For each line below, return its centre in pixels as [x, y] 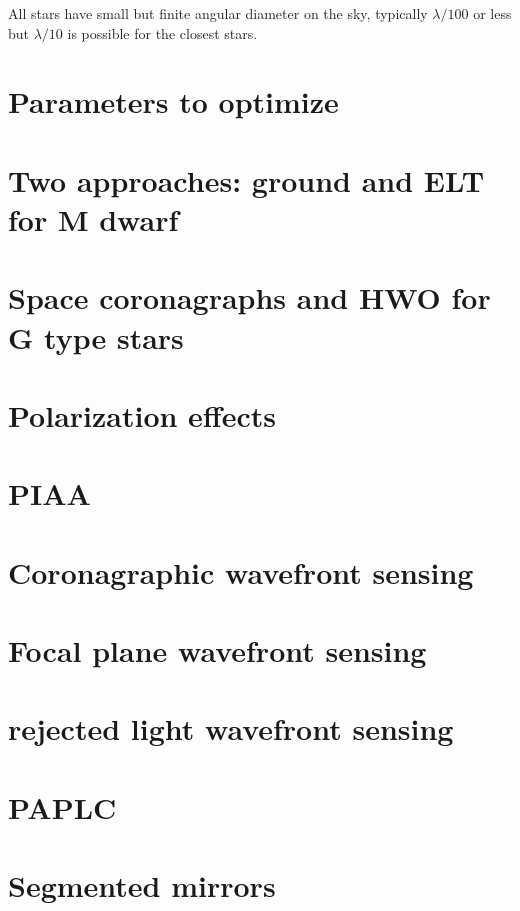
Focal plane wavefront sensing [217, 650]
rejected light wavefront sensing [231, 728]
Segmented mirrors [142, 885]
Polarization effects [142, 414]
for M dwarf [93, 218]
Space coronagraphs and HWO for [249, 297]
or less [492, 13]
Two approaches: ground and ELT [246, 179]
